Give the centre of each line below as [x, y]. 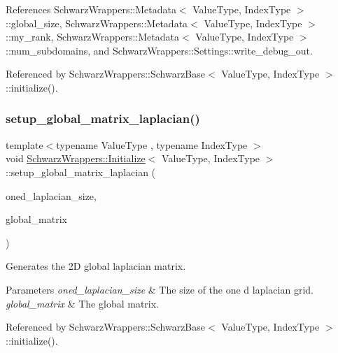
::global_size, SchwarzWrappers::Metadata [97, 23]
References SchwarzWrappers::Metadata [91, 9]
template [24, 144]
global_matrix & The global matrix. [82, 303]
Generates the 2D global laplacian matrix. [96, 266]
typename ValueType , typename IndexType [152, 144]
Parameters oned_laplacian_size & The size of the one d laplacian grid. [160, 289]
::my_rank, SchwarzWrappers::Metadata [92, 37]
